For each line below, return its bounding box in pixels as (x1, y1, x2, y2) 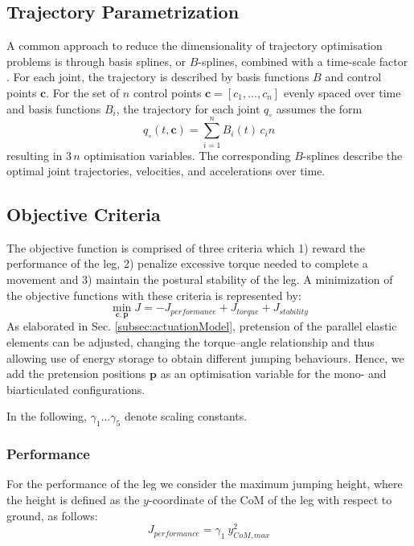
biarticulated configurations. (6, 380, 146, 397)
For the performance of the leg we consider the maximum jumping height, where (6, 475, 403, 492)
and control (325, 68, 382, 85)
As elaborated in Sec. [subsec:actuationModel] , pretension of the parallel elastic (6, 318, 397, 335)
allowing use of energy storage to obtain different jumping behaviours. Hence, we (6, 349, 404, 366)
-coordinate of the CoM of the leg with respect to (148, 491, 392, 508)
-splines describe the (302, 146, 403, 163)
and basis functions (6, 100, 101, 117)
